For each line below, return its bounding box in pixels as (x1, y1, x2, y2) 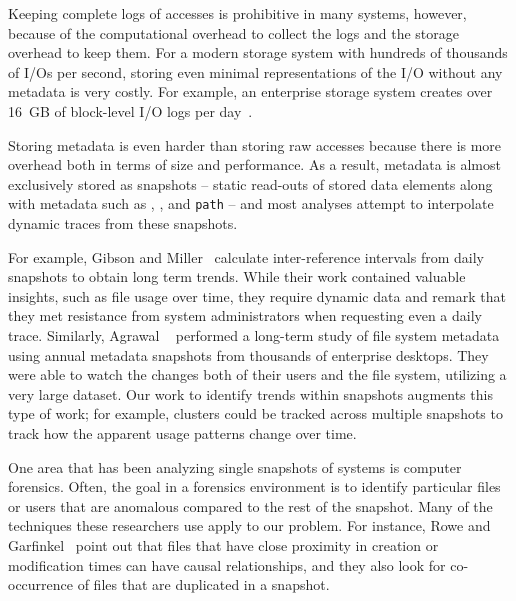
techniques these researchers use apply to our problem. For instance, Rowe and (8, 515, 491, 536)
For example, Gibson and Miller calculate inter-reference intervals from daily (8, 246, 484, 267)
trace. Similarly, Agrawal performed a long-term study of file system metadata (8, 324, 500, 345)
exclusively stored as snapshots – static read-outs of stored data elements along (8, 173, 493, 194)
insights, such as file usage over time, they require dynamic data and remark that (8, 285, 506, 306)
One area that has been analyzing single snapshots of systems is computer (8, 456, 462, 477)
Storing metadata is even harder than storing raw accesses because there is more (8, 134, 502, 155)
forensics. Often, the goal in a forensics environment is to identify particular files (8, 476, 501, 497)
